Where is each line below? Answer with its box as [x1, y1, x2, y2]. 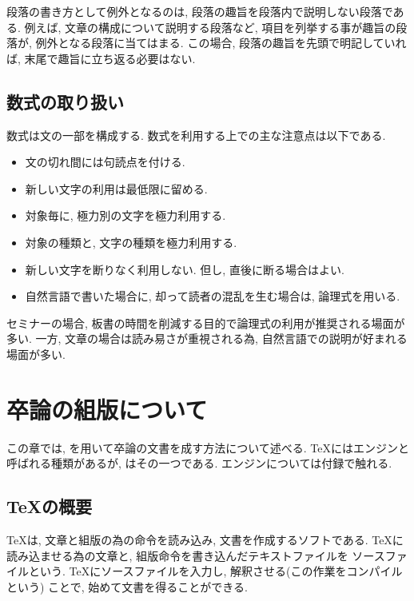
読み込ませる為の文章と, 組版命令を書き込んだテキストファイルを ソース [6, 547, 385, 563]
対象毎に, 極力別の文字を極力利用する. [25, 207, 226, 224]
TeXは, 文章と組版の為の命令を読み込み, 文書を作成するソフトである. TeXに [6, 531, 404, 548]
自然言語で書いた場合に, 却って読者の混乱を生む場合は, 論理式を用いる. [25, 288, 400, 304]
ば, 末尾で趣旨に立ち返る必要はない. [6, 50, 196, 66]
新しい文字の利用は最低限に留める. [25, 180, 208, 197]
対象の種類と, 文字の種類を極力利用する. [25, 233, 237, 250]
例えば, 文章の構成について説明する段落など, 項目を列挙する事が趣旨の [24, 18, 396, 35]
